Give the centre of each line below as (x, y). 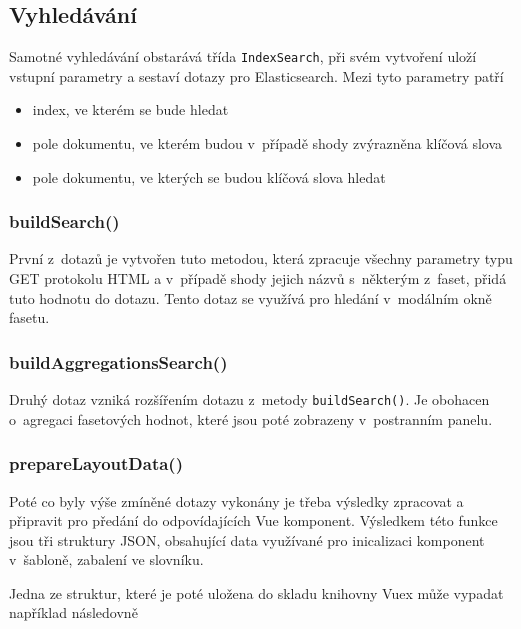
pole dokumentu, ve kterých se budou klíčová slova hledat (209, 176)
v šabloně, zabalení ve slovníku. (106, 559)
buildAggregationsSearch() (118, 361)
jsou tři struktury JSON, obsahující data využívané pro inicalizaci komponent (247, 539)
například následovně (73, 612)
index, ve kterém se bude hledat (130, 109)
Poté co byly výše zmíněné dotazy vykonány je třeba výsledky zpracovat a (236, 500)
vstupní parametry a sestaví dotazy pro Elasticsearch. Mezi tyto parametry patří (256, 75)
